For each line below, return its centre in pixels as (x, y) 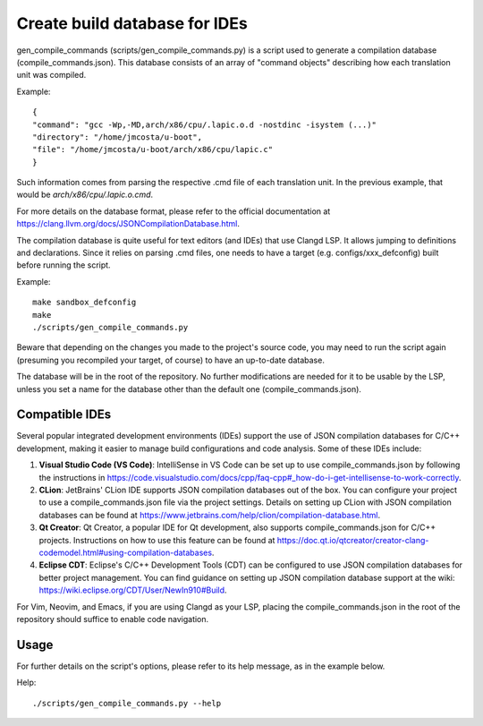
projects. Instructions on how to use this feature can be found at (157, 540)
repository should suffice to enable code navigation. (113, 619)
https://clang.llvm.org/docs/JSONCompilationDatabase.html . (128, 224)
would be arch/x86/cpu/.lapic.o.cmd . (85, 195)
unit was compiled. (51, 75)
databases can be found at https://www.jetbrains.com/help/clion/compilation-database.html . (209, 515)
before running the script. (64, 265)
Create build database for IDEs (132, 23)
